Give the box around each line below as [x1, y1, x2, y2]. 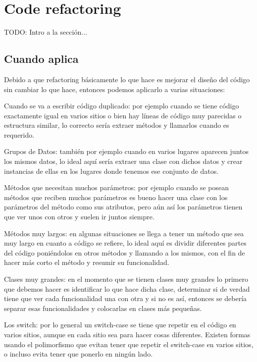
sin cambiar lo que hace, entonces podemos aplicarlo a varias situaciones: [4, 84, 225, 94]
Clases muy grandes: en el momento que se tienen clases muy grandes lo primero [4, 274, 248, 284]
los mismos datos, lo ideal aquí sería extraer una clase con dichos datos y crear [4, 156, 243, 166]
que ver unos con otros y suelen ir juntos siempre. [4, 211, 154, 222]
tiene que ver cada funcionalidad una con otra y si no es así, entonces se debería [4, 293, 247, 304]
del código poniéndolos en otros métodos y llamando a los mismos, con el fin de [4, 247, 245, 258]
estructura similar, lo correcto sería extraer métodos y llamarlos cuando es [4, 120, 229, 130]
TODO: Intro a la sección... [4, 27, 87, 37]
